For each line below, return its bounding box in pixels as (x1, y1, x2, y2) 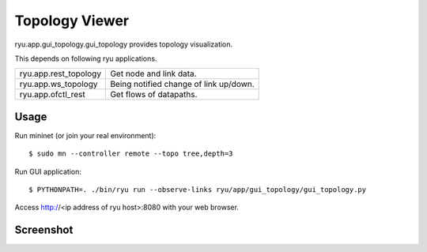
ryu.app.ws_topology (19, 79, 98, 90)
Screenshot (14, 224, 74, 237)
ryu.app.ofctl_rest (19, 89, 86, 100)
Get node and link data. (110, 68, 197, 79)
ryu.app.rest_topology (19, 68, 102, 79)
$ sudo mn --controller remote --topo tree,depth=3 (28, 149, 233, 158)
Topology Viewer (14, 12, 130, 29)
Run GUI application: (14, 167, 82, 176)
